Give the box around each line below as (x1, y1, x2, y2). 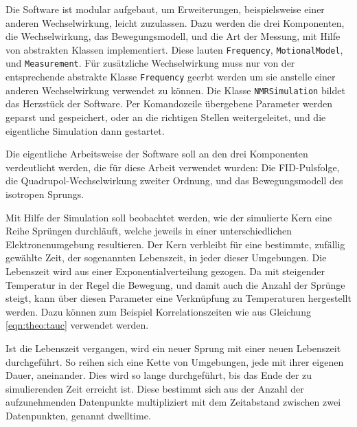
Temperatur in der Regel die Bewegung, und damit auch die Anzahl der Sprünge (5, 277, 345, 292)
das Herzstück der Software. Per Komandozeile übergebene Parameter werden (5, 96, 333, 111)
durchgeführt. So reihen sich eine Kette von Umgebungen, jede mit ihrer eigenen (5, 354, 344, 369)
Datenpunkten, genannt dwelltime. (5, 408, 151, 422)
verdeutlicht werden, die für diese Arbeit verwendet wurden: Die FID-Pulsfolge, (5, 160, 340, 174)
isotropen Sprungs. (5, 186, 84, 201)
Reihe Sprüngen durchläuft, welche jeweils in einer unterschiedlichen (5, 223, 292, 238)
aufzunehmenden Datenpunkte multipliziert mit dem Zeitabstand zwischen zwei (5, 395, 341, 409)
